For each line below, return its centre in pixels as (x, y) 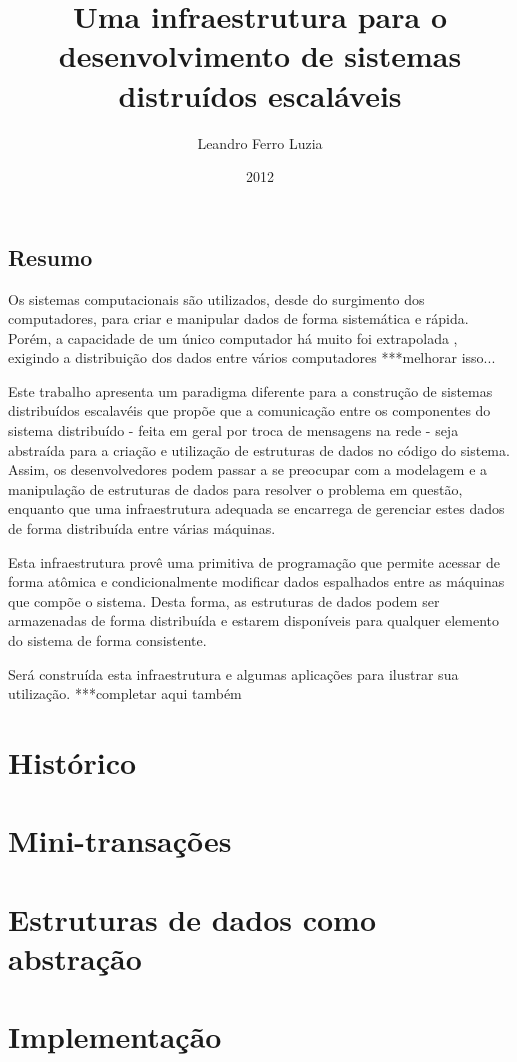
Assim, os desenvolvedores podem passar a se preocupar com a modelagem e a (248, 469)
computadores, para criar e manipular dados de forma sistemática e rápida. (238, 318)
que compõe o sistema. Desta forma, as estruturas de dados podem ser (224, 600)
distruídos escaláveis (260, 94)
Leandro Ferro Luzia (260, 142)
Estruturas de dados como (192, 918)
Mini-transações (120, 840)
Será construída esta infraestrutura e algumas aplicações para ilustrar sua (233, 673)
